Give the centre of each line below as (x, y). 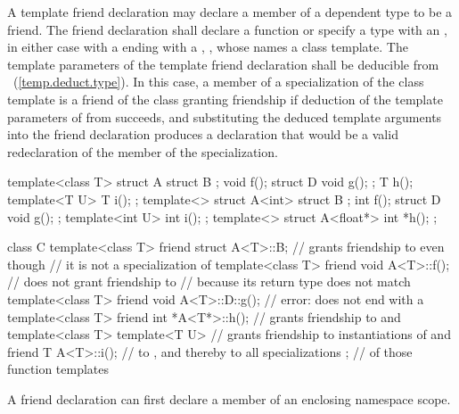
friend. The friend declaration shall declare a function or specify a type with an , (227, 29)
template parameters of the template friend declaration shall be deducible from (223, 64)
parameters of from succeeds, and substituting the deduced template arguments (225, 116)
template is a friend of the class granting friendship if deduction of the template (225, 99)
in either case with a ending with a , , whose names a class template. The (208, 47)
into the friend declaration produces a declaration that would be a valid (203, 134)
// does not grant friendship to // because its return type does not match (209, 282)
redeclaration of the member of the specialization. (143, 151)
